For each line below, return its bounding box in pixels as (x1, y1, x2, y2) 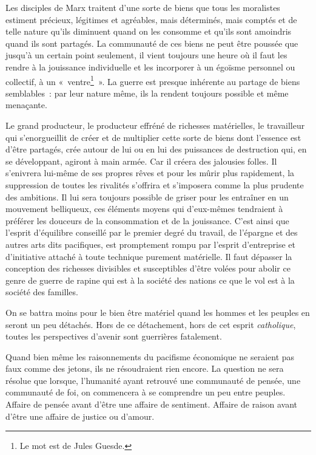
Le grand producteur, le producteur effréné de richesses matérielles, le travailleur (5, 119, 305, 131)
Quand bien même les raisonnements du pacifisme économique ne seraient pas (5, 350, 295, 363)
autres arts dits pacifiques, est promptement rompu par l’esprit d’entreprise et (5, 238, 296, 250)
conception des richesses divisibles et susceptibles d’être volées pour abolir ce (5, 262, 291, 275)
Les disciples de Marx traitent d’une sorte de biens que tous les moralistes (5, 1, 280, 13)
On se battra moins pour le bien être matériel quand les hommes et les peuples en (5, 306, 310, 318)
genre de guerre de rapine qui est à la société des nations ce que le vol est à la (5, 273, 295, 286)
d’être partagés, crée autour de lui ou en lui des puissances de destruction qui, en (5, 143, 307, 156)
